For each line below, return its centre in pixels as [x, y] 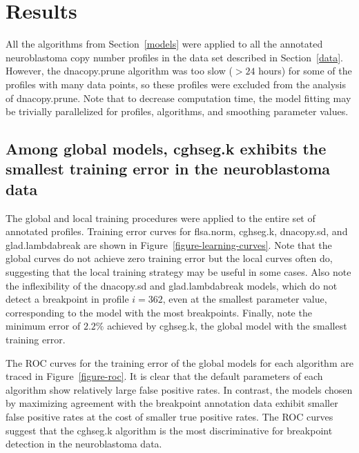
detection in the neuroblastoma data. [84, 444]
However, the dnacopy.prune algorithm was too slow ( [119, 71]
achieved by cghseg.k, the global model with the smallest [227, 326]
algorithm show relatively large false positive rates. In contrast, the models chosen [179, 389]
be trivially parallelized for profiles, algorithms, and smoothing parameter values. [177, 111]
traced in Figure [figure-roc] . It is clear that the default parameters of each [164, 376]
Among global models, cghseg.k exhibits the [166, 149]
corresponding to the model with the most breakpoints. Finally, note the [159, 312]
